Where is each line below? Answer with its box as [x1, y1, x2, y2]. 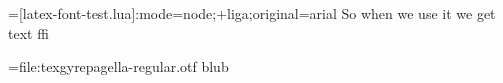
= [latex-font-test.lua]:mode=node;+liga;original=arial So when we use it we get [8, 3, 496, 23]
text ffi [8, 22, 49, 43]
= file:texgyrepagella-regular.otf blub [8, 56, 229, 77]
